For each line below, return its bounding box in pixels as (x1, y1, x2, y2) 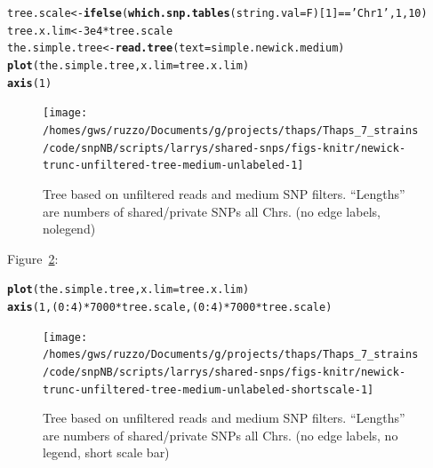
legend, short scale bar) (43, 443, 170, 462)
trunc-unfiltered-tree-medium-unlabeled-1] (43, 159, 304, 172)
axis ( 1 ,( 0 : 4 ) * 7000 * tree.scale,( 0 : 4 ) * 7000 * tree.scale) (7, 300, 333, 313)
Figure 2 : (7, 249, 59, 267)
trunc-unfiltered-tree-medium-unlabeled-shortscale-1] (43, 383, 374, 396)
